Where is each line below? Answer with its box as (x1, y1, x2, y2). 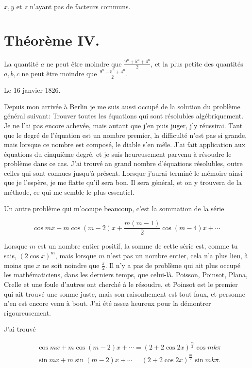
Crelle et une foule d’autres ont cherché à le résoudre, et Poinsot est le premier (4, 279, 238, 289)
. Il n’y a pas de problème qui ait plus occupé (105, 260, 240, 270)
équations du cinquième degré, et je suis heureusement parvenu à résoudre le (4, 149, 232, 159)
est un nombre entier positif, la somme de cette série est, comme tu (37, 241, 238, 251)
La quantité (4, 58, 38, 68)
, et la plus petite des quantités (151, 58, 243, 68)
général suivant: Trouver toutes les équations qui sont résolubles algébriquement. (4, 111, 244, 121)
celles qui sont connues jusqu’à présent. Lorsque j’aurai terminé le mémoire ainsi (4, 167, 243, 178)
